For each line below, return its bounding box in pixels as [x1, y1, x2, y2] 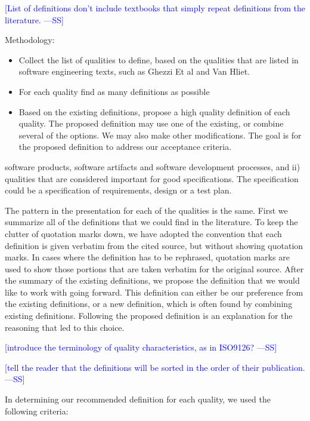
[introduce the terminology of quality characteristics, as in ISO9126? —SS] [5, 341, 277, 354]
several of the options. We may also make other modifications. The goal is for [18, 128, 302, 141]
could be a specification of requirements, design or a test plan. [5, 184, 232, 196]
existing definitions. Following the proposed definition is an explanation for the [5, 309, 293, 322]
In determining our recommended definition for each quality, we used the [5, 393, 271, 405]
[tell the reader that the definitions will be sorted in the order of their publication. [5, 361, 305, 373]
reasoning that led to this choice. [5, 321, 125, 333]
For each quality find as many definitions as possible [18, 85, 210, 97]
